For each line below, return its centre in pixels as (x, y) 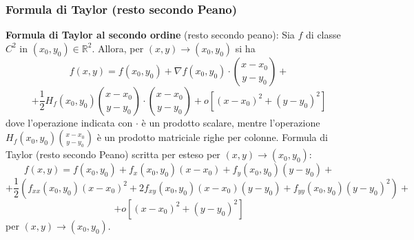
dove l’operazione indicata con (69, 122)
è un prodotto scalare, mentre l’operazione (231, 122)
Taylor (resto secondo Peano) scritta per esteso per (113, 154)
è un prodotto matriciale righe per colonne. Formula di (212, 137)
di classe (323, 35)
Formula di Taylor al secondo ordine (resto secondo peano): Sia (150, 35)
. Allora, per (118, 48)
